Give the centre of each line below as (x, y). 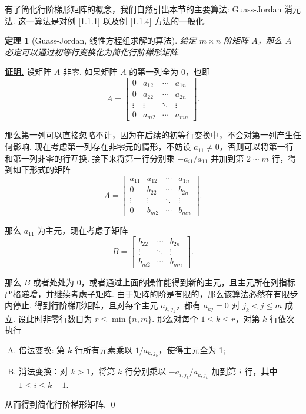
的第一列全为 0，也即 (170, 72)
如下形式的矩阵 (41, 170)
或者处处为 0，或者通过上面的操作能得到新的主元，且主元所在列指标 (164, 282)
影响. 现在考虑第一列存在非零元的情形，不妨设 (102, 147)
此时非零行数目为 (59, 318)
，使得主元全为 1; (192, 349)
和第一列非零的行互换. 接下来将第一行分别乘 (90, 158)
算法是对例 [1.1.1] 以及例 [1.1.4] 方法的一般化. (120, 20)
